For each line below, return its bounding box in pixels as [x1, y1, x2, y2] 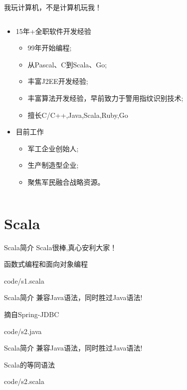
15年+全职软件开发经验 [15, 25, 91, 36]
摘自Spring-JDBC [4, 309, 59, 320]
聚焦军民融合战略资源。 [27, 176, 105, 187]
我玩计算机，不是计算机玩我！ [4, 2, 102, 12]
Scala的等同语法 [4, 359, 55, 370]
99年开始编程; [27, 42, 72, 53]
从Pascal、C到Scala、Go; [27, 59, 107, 69]
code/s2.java [4, 326, 42, 336]
